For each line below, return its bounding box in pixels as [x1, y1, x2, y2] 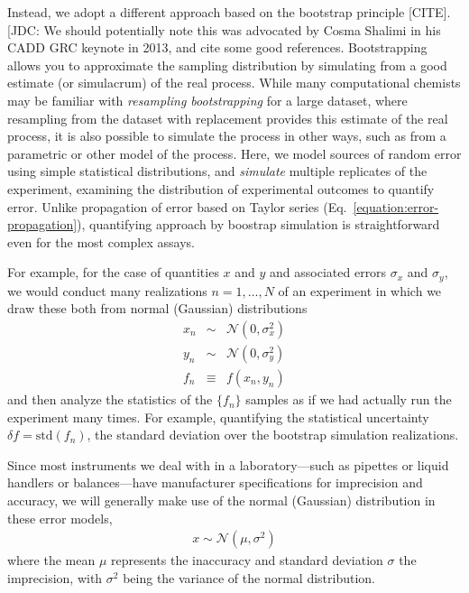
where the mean [7, 551, 96, 570]
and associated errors [270, 263, 387, 282]
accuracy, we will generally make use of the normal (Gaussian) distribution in [7, 491, 436, 510]
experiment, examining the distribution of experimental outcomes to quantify [7, 179, 435, 198]
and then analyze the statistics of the [7, 390, 213, 409]
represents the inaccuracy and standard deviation [111, 551, 383, 570]
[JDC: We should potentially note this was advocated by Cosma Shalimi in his [7, 20, 441, 39]
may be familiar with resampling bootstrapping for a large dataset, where [7, 90, 408, 109]
